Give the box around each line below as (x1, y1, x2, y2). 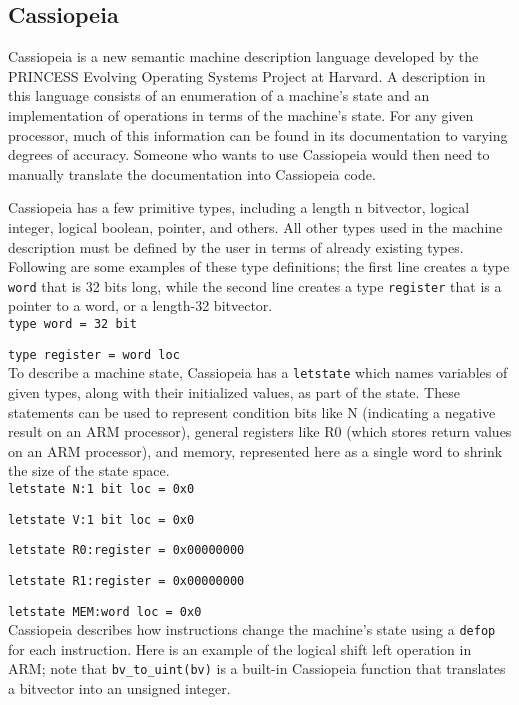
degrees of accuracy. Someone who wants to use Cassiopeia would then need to (8, 144, 490, 165)
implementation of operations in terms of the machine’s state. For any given (8, 104, 474, 125)
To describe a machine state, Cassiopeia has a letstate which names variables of (8, 362, 508, 383)
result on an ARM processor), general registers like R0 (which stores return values (8, 421, 512, 442)
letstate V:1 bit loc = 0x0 (8, 512, 195, 527)
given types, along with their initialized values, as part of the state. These (8, 381, 460, 402)
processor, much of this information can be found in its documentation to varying (8, 124, 508, 145)
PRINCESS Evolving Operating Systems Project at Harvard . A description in (8, 65, 486, 86)
